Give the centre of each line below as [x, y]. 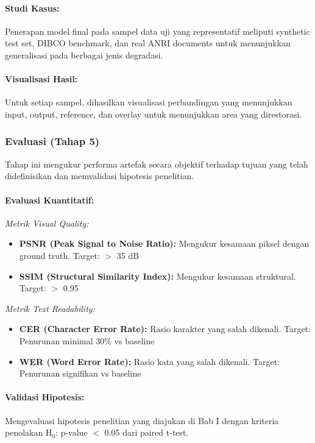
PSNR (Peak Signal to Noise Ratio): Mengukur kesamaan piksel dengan [164, 243]
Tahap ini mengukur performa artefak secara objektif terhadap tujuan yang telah [157, 164]
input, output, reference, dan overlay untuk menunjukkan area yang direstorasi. [154, 114]
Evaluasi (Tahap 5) [52, 141]
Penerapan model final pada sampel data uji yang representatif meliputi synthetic [157, 31]
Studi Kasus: [32, 8]
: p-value [72, 432]
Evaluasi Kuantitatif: [50, 200]
